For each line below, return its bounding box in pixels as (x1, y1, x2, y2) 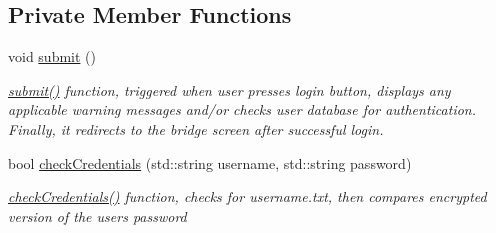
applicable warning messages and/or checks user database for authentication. (8, 99, 477, 120)
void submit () (8, 46, 96, 67)
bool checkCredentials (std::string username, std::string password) (8, 152, 412, 173)
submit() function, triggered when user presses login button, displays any (8, 79, 451, 100)
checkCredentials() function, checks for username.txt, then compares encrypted (8, 186, 487, 207)
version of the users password (8, 205, 187, 226)
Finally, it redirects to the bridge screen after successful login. (8, 118, 384, 139)
